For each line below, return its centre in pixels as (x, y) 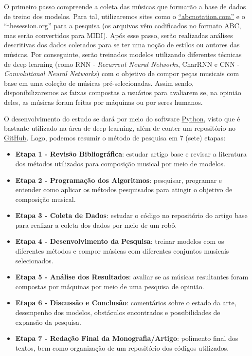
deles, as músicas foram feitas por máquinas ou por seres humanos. (103, 102)
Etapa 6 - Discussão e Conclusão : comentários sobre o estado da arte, (126, 303)
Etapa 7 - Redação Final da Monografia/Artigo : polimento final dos (127, 338)
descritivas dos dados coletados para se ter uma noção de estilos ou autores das (122, 45)
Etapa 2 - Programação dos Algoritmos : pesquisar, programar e (119, 180)
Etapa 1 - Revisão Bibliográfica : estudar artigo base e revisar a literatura (131, 154)
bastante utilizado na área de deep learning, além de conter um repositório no (120, 128)
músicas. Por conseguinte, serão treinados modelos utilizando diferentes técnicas (123, 54)
